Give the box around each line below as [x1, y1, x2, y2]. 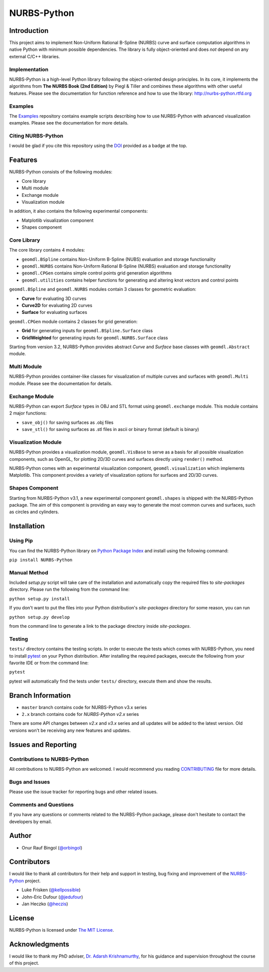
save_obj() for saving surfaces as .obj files [21, 419, 114, 425]
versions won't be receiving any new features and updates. [9, 727, 131, 733]
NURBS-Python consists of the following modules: [9, 169, 113, 175]
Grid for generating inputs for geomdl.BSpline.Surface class [21, 328, 153, 334]
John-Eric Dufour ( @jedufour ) [21, 894, 83, 900]
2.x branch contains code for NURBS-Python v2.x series [21, 711, 139, 717]
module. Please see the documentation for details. [9, 380, 113, 386]
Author [9, 832, 32, 840]
